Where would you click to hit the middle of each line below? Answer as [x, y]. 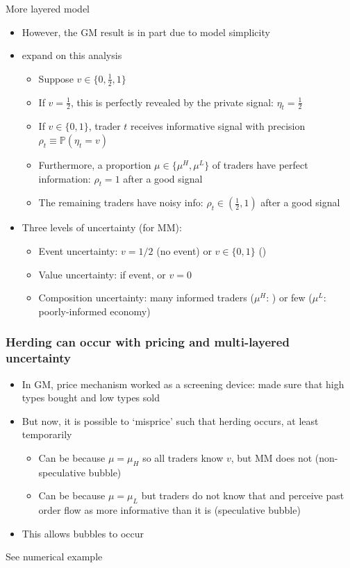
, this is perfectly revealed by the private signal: [172, 102]
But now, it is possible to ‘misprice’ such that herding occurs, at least [170, 420]
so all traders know [183, 457]
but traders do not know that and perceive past [243, 495]
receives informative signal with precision [218, 126]
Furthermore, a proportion [95, 165]
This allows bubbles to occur [83, 533]
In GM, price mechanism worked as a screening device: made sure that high [183, 384]
